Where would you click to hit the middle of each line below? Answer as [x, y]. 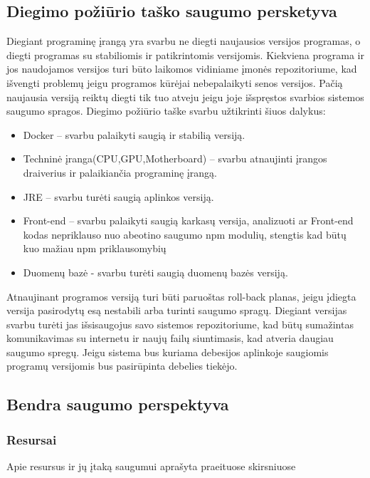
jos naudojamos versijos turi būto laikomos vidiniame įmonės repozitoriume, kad [182, 69]
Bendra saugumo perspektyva [118, 404]
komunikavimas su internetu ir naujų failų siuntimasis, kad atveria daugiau [170, 338]
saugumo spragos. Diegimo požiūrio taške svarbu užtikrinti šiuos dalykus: [166, 111]
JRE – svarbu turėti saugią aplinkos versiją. [118, 196]
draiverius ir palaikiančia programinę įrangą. [120, 172]
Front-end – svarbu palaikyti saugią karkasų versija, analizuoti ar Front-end [188, 220]
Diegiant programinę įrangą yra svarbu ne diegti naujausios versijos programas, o [184, 41]
